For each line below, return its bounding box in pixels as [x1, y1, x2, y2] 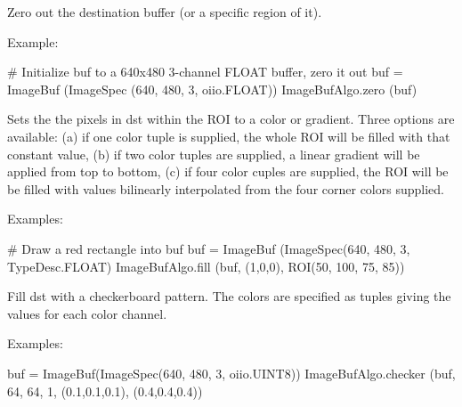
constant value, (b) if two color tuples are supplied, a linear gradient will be [7, 144, 420, 163]
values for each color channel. [7, 304, 167, 322]
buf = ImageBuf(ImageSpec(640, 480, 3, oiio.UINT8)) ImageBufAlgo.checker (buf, [7, 363, 456, 382]
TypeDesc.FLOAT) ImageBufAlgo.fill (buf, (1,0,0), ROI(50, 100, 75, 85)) [7, 256, 405, 275]
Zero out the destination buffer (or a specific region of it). [7, 3, 322, 20]
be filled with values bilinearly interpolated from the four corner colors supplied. [7, 179, 444, 198]
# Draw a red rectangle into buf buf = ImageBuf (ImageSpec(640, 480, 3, [7, 239, 410, 257]
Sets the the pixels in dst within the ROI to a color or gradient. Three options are [7, 110, 455, 128]
